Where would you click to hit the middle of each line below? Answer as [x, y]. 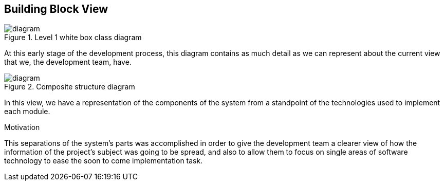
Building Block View [56, 9]
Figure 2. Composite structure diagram [70, 87]
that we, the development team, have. [68, 62]
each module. [27, 112]
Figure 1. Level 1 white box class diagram [73, 38]
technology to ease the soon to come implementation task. [104, 161]
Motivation [22, 127]
